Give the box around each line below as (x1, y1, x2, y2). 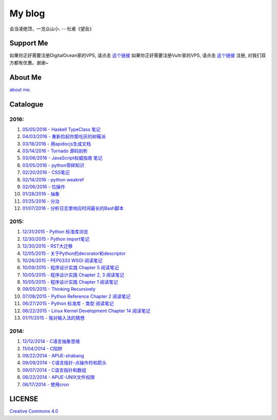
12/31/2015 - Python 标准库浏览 (22, 229, 88, 235)
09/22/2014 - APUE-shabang (22, 352, 84, 358)
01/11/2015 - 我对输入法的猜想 (22, 315, 85, 321)
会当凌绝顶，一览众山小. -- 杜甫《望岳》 (9, 26, 94, 32)
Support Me (9, 39, 48, 48)
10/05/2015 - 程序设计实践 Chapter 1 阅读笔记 (22, 279, 118, 285)
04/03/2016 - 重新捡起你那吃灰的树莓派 (22, 133, 106, 139)
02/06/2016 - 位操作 (22, 184, 66, 190)
